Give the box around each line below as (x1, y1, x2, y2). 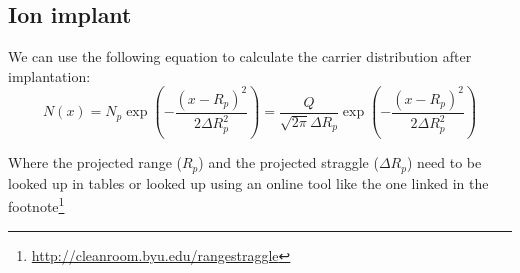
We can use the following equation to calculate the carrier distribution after (8, 46, 472, 67)
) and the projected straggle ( (198, 152, 379, 173)
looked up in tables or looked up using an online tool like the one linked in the (8, 172, 489, 193)
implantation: (8, 65, 91, 86)
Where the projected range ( (8, 152, 182, 173)
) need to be (406, 152, 482, 173)
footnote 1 (8, 193, 65, 217)
